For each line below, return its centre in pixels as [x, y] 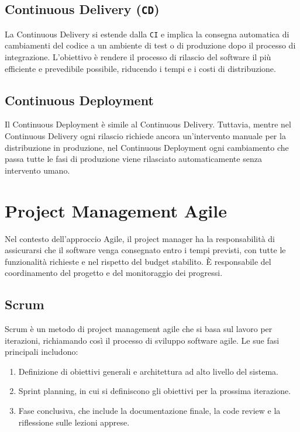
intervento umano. [37, 170]
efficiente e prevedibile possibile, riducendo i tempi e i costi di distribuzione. [140, 68]
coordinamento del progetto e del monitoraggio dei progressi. [114, 273]
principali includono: [42, 352]
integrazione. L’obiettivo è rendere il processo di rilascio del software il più [138, 57]
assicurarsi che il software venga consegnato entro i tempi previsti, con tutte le [145, 250]
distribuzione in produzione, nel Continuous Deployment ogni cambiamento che [147, 147]
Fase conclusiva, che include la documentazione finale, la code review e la [149, 411]
